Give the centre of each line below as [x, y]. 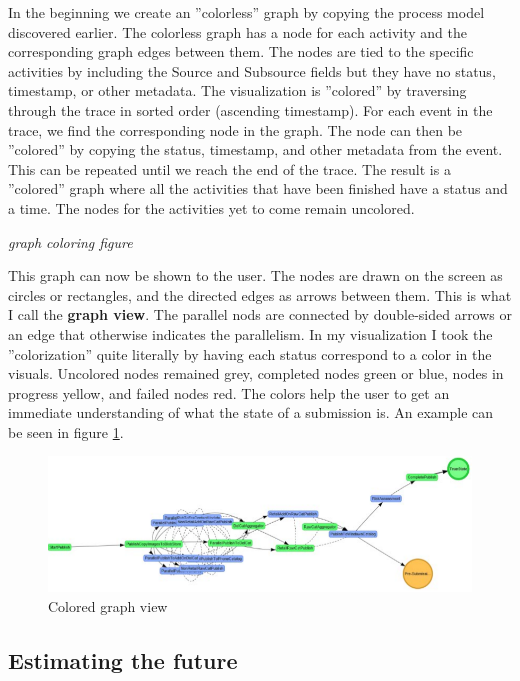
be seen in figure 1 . [66, 431]
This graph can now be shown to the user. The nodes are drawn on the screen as [255, 275]
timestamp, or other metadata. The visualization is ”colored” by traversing [237, 90]
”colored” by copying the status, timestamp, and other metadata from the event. [255, 149]
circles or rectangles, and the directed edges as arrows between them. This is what [260, 294]
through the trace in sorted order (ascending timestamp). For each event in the [250, 109]
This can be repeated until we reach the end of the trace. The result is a [229, 168]
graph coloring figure [70, 241]
